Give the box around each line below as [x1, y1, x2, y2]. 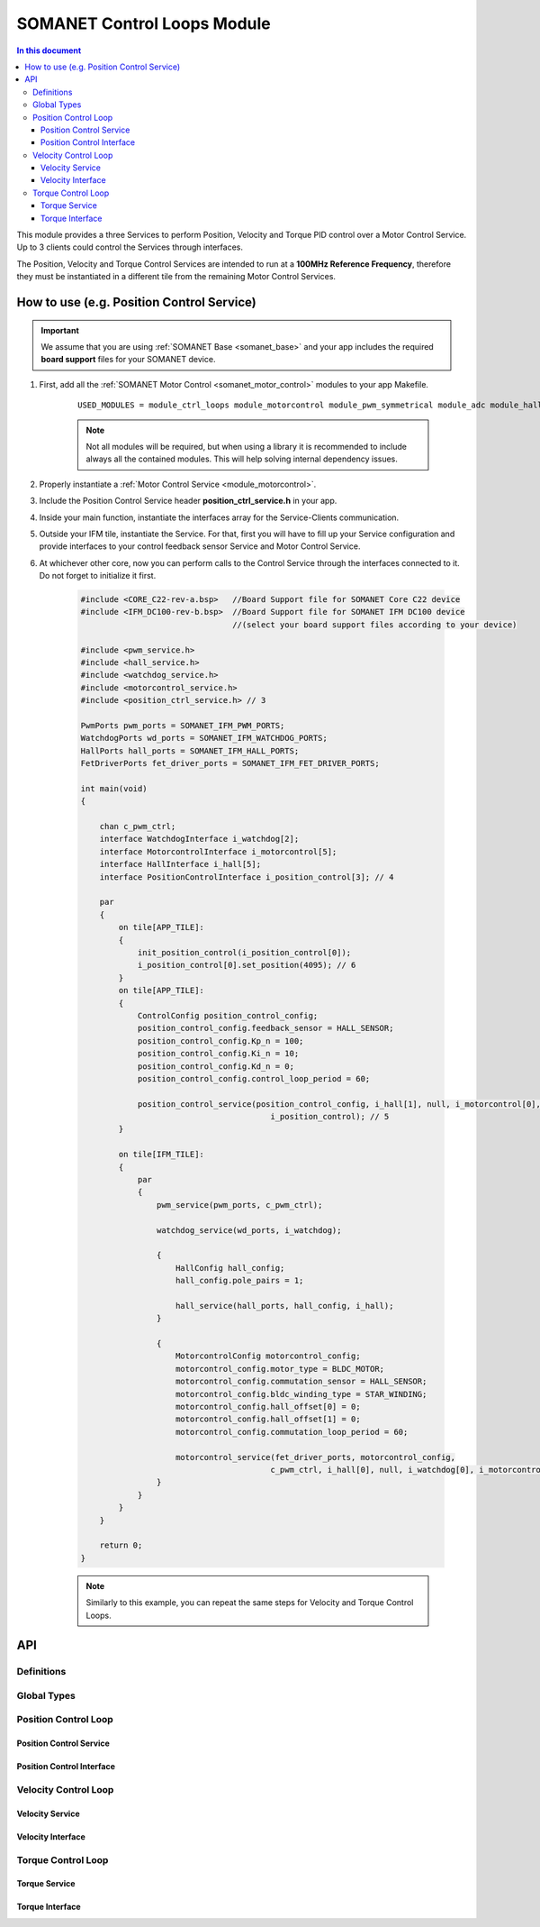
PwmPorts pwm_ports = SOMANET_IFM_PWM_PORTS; [80, 720, 285, 730]
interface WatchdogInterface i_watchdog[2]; [99, 834, 300, 845]
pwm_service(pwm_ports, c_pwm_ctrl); [156, 1200, 323, 1210]
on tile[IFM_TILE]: [118, 1149, 204, 1160]
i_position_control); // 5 [270, 1111, 390, 1122]
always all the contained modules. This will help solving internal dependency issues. [85, 453, 398, 464]
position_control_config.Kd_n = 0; [137, 1061, 294, 1072]
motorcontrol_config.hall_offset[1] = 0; [175, 1414, 361, 1424]
